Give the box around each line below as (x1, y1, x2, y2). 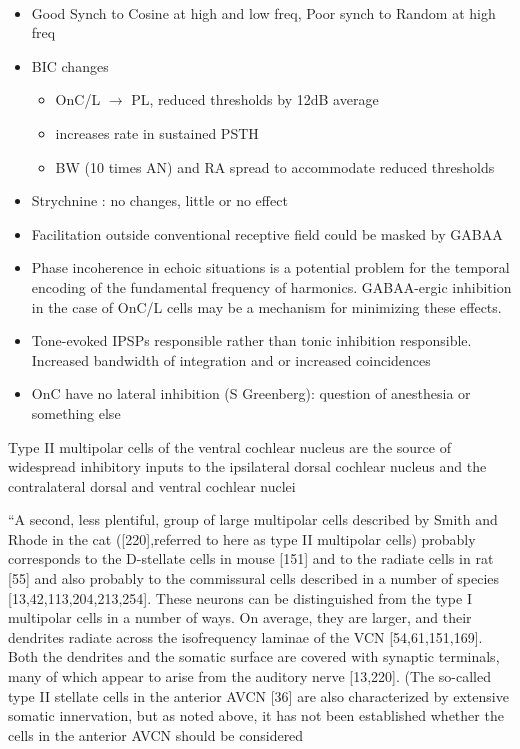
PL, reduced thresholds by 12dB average (131, 89, 379, 110)
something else (31, 402, 121, 423)
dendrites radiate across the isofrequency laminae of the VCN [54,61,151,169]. (8, 626, 483, 647)
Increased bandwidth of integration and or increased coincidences (31, 349, 431, 370)
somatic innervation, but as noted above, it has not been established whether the (8, 705, 504, 726)
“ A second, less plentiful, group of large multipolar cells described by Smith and (8, 509, 498, 530)
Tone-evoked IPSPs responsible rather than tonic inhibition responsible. (31, 330, 472, 351)
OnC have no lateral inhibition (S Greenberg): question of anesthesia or (31, 383, 471, 404)
